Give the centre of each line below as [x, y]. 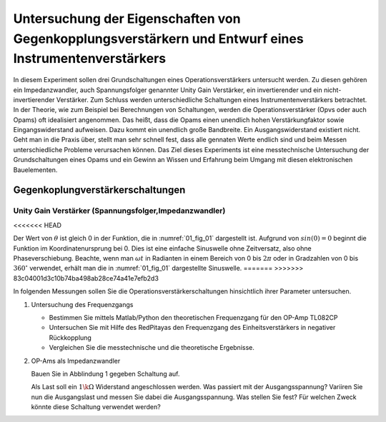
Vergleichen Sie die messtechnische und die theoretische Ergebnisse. [152, 348]
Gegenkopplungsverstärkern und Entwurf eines [158, 39]
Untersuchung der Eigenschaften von [127, 19]
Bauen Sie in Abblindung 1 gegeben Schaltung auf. [105, 373]
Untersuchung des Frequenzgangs [82, 304]
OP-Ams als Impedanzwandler [76, 361]
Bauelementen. [35, 170]
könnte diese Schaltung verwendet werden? [96, 407]
